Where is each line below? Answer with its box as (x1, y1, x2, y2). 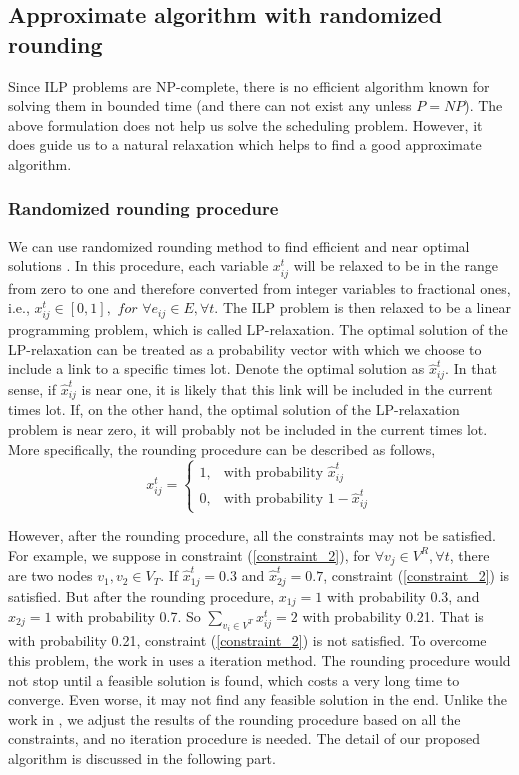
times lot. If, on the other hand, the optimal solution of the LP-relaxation (8, 399, 460, 420)
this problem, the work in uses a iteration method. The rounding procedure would (8, 650, 511, 671)
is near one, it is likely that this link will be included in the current (81, 378, 493, 399)
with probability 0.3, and (326, 585, 480, 606)
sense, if (8, 378, 56, 399)
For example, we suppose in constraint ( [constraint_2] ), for (8, 544, 370, 565)
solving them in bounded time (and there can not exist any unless (8, 95, 412, 116)
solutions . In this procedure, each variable (8, 255, 269, 276)
